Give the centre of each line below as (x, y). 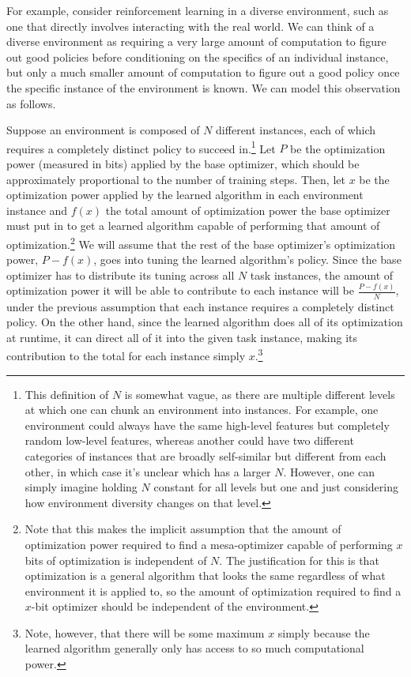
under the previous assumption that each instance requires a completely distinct (200, 306)
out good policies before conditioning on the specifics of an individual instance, (198, 56)
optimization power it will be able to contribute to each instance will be (180, 290)
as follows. (31, 103)
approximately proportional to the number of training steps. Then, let (176, 179)
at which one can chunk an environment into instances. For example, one (202, 410)
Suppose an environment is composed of (103, 130)
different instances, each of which (296, 130)
